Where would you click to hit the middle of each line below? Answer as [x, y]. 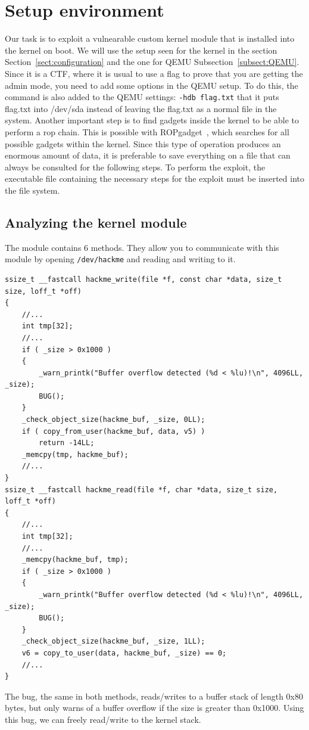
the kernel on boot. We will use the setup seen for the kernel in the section [141, 50]
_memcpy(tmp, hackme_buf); [75, 454]
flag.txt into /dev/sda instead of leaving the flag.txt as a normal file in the [141, 108]
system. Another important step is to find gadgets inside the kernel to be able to [152, 120]
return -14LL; [67, 443]
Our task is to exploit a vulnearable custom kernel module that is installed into [150, 38]
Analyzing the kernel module [96, 222]
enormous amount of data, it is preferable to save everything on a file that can [148, 155]
